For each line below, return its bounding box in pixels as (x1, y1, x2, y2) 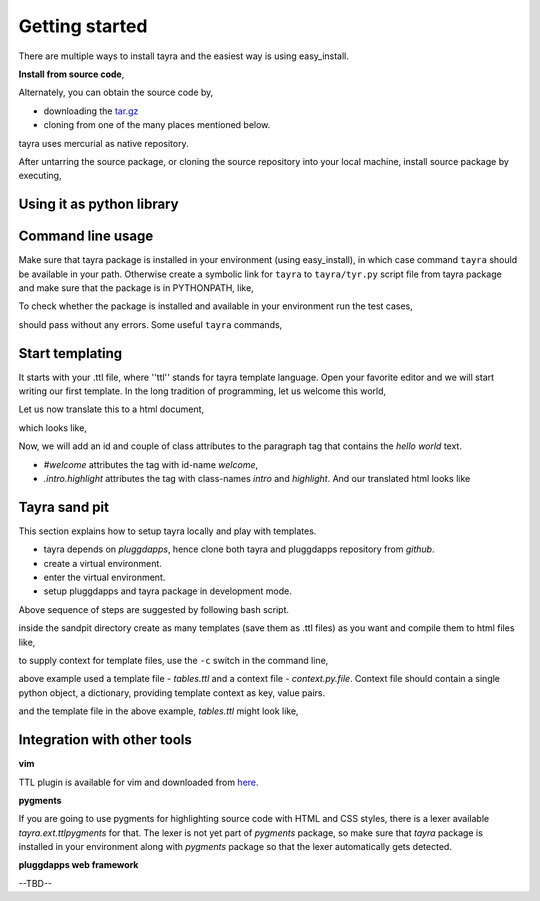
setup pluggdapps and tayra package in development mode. (43, 585, 292, 597)
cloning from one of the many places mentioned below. (43, 119, 271, 131)
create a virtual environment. (43, 557, 162, 569)
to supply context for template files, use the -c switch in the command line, (18, 655, 329, 667)
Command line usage (18, 228, 154, 245)
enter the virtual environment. (43, 571, 166, 584)
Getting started (18, 15, 148, 37)
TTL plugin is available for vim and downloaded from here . (18, 776, 259, 788)
